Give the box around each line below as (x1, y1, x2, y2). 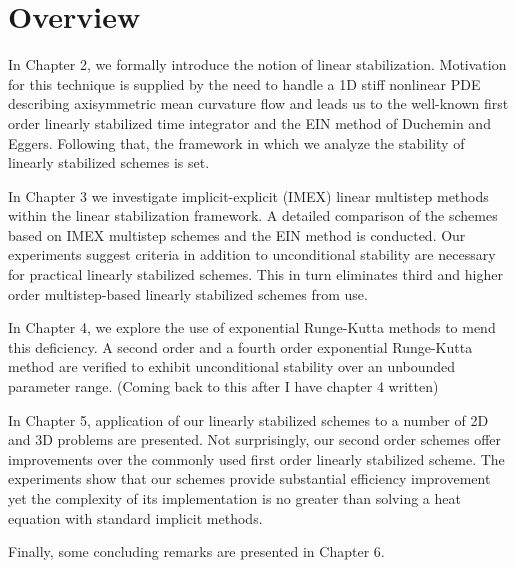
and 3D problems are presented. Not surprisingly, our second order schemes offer (8, 429, 502, 450)
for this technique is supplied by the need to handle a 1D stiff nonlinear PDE (8, 73, 481, 94)
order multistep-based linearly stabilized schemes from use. (8, 283, 368, 304)
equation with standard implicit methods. (8, 507, 263, 528)
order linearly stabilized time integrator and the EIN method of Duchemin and (8, 112, 491, 133)
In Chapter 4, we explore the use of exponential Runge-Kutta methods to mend (8, 317, 496, 338)
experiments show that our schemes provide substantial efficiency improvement (8, 468, 491, 489)
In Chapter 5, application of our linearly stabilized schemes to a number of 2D (8, 409, 489, 430)
